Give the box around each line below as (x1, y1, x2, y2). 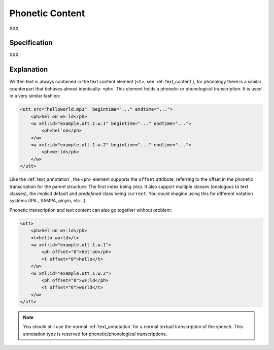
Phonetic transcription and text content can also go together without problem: (9, 207, 172, 213)
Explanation (9, 65, 48, 74)
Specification (9, 39, 53, 47)
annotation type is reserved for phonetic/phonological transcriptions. (23, 331, 167, 337)
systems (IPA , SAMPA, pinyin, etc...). (9, 198, 87, 204)
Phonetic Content (9, 8, 85, 19)
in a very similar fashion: (9, 93, 60, 99)
